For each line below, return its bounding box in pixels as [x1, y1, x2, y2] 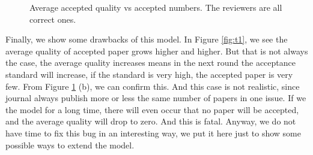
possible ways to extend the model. [5, 138, 135, 151]
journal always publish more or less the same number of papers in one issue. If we [5, 92, 306, 104]
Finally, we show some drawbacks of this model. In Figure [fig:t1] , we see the [5, 33, 288, 45]
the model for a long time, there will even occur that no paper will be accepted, [5, 103, 299, 116]
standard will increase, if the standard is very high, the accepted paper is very [5, 68, 293, 80]
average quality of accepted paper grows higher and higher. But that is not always [5, 44, 308, 57]
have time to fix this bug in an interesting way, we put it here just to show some [5, 126, 301, 139]
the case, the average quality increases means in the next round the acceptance [5, 56, 296, 69]
